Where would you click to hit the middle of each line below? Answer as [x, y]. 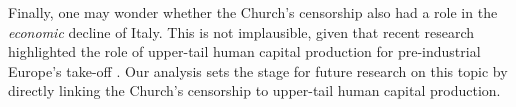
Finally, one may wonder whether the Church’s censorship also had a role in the [253, 12]
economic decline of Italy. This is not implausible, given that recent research [241, 31]
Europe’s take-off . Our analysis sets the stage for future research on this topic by [258, 70]
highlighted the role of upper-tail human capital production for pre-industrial [244, 51]
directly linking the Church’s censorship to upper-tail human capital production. [254, 90]
